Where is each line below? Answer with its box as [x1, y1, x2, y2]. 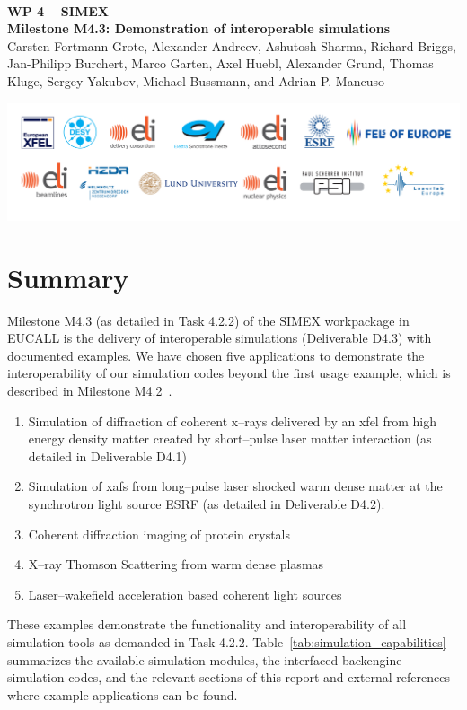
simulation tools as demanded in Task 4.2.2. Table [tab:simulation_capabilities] [7, 633, 446, 651]
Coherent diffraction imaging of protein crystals [28, 524, 291, 543]
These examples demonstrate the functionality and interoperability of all [7, 615, 407, 634]
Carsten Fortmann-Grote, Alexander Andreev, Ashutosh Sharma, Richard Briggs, [7, 36, 456, 55]
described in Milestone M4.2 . [7, 381, 172, 400]
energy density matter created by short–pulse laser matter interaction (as [28, 429, 432, 448]
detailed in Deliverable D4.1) [28, 446, 188, 465]
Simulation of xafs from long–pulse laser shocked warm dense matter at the [28, 477, 443, 495]
